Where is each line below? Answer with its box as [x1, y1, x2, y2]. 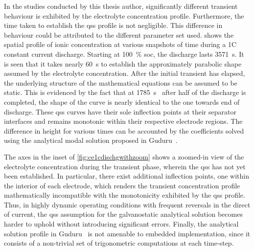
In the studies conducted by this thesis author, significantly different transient [4, 1, 238, 11]
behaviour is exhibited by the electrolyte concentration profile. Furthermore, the [4, 10, 244, 21]
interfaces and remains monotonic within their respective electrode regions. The [4, 116, 243, 126]
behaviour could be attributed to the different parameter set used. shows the [4, 29, 234, 40]
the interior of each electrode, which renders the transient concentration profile [4, 180, 240, 190]
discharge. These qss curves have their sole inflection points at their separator [4, 106, 236, 116]
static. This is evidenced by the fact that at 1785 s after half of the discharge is [4, 87, 246, 97]
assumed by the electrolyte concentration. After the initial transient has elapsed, [4, 68, 245, 78]
